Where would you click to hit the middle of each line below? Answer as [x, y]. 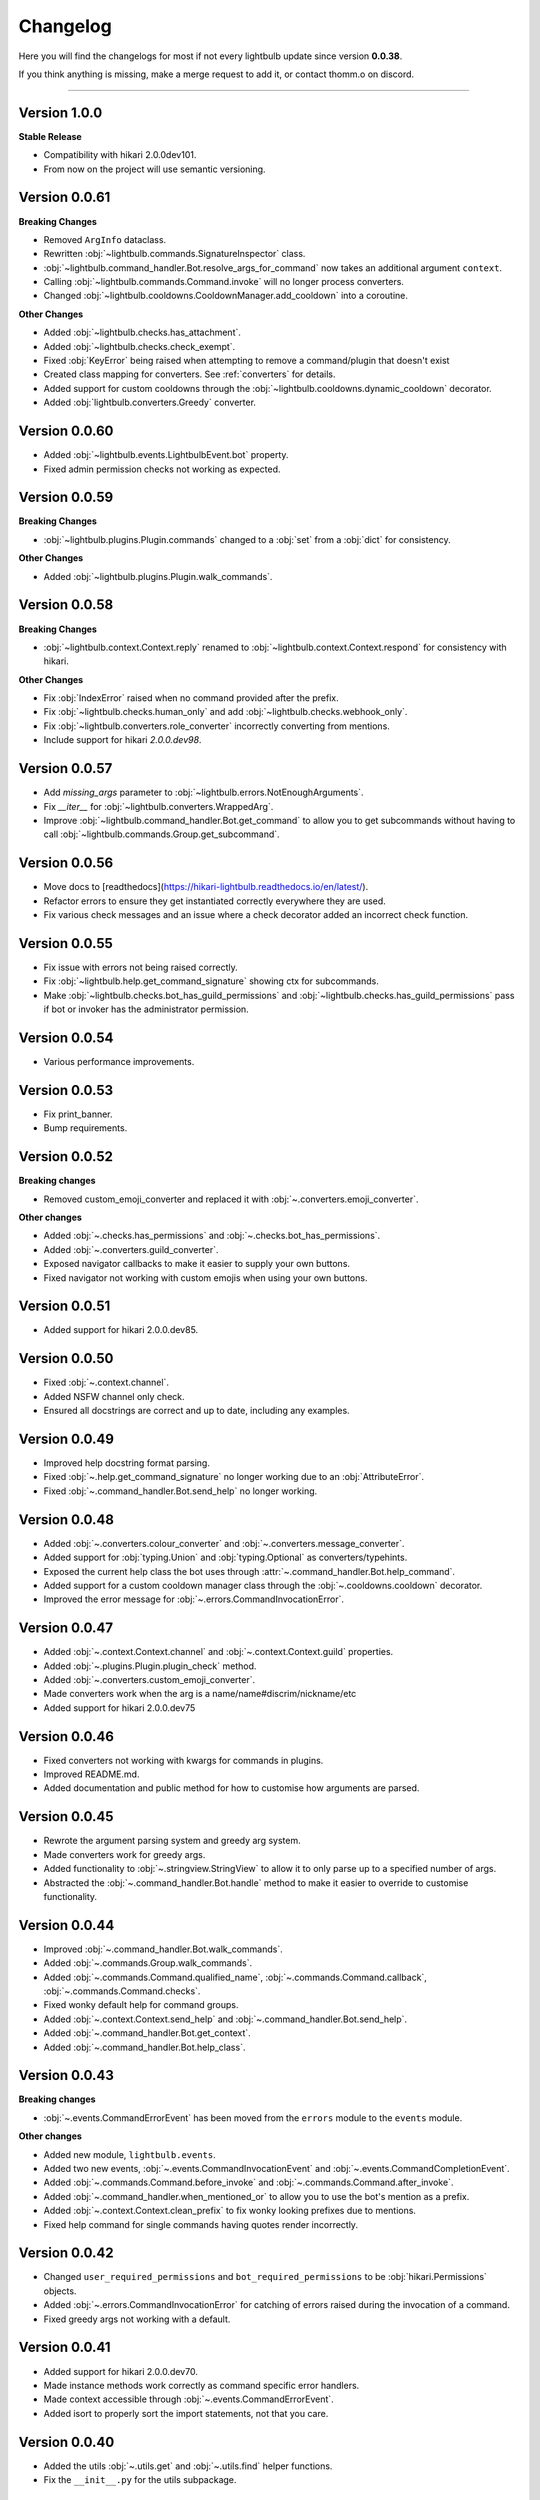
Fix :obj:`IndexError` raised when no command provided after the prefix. [191, 698]
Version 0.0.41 [64, 2347]
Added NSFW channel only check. [114, 1396]
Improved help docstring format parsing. [126, 1463]
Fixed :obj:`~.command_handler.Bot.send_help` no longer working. [180, 1491]
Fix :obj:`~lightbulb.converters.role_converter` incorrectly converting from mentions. [216, 726]
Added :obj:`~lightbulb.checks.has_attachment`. [142, 332]
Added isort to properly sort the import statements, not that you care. [186, 2413]
